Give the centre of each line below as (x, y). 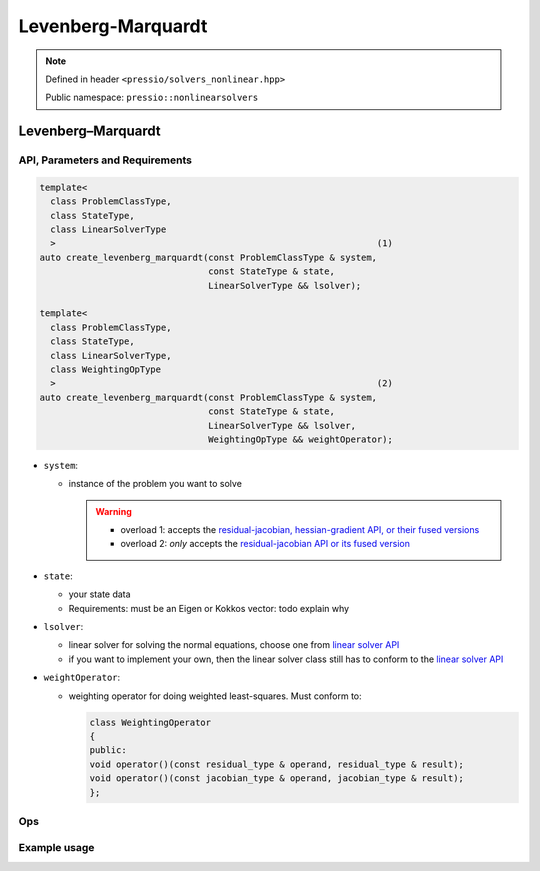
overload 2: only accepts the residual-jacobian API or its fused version (265, 544)
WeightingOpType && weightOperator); (301, 439)
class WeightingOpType (106, 369)
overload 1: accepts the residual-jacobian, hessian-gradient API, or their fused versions (300, 530)
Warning (113, 511)
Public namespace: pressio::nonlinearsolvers (152, 97)
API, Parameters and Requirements (105, 160)
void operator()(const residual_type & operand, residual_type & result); (277, 764)
